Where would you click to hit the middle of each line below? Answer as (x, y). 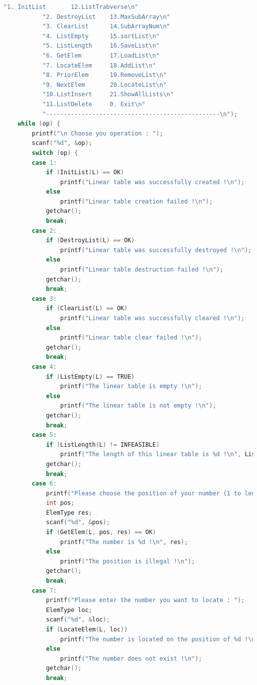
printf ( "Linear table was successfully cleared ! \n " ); (152, 318)
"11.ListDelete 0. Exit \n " (94, 104)
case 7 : (44, 590)
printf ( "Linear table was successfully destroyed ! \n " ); (156, 250)
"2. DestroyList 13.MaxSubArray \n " (106, 17)
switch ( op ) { (55, 153)
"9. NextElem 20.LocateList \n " (104, 85)
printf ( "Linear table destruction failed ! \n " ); (142, 270)
